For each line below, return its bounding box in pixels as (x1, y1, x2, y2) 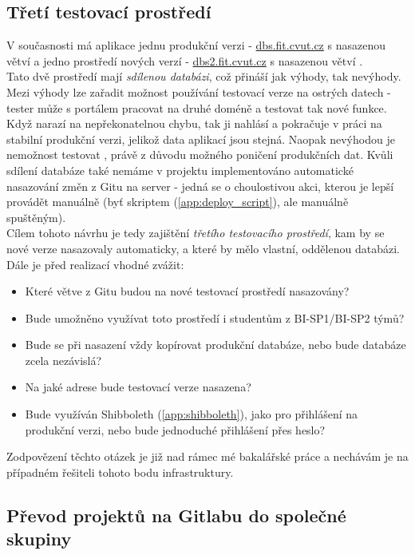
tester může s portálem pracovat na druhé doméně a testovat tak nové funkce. (6, 99, 387, 116)
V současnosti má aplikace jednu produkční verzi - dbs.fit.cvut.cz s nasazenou (6, 37, 385, 54)
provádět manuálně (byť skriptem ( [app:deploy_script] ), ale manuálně (6, 193, 349, 210)
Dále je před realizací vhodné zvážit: (6, 256, 184, 272)
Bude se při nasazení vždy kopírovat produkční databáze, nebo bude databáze (25, 336, 406, 353)
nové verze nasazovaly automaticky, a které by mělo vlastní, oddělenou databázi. (6, 240, 400, 256)
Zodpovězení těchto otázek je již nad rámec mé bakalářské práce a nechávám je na (6, 448, 409, 465)
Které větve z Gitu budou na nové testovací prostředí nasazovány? (25, 283, 350, 299)
